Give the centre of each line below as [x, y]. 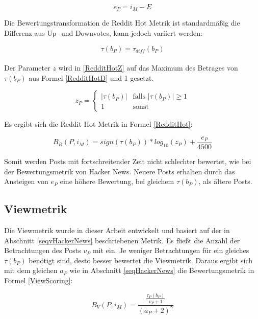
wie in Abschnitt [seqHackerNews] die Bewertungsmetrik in [162, 270]
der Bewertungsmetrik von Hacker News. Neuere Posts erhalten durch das [120, 171]
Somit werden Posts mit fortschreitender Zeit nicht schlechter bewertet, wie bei [128, 161]
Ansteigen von [26, 181]
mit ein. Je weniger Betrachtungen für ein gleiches [171, 250]
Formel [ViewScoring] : [38, 280]
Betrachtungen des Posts [43, 250]
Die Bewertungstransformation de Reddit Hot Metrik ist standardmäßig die [122, 23]
